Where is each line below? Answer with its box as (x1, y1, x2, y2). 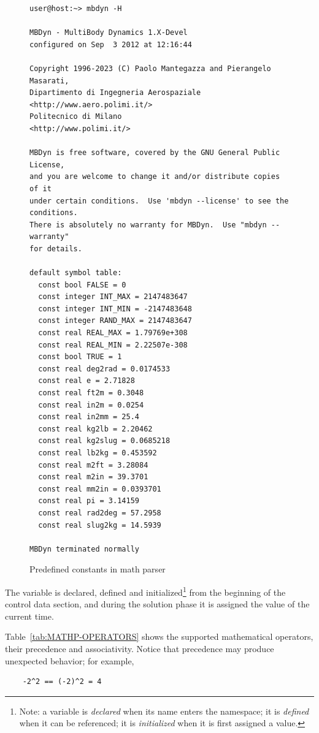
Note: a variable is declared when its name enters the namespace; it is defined (19, 704, 309, 717)
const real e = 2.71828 (38, 376, 135, 385)
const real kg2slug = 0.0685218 (38, 436, 171, 446)
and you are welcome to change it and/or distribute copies (29, 172, 280, 181)
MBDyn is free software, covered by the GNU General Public (29, 148, 280, 158)
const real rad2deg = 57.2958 (38, 508, 161, 517)
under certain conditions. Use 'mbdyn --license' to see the (29, 196, 289, 205)
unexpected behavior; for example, (5, 654, 134, 667)
